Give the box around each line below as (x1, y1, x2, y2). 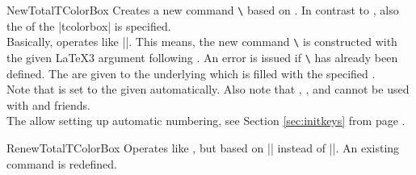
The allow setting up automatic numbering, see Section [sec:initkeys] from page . (6, 112, 405, 129)
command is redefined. (6, 155, 118, 172)
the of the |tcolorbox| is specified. (6, 17, 171, 34)
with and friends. (6, 96, 90, 113)
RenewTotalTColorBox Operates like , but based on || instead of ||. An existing (6, 139, 400, 156)
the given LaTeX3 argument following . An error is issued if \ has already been (6, 48, 398, 65)
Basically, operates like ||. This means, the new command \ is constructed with (6, 33, 397, 50)
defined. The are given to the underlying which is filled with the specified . (6, 65, 376, 81)
